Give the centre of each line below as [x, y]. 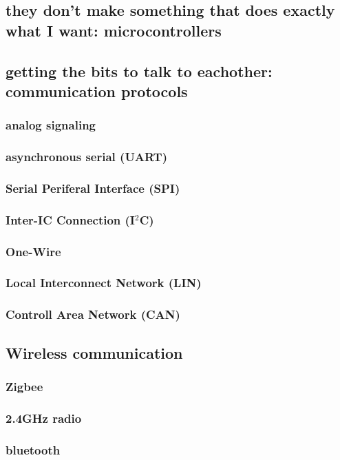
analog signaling [51, 125]
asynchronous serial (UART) [87, 157]
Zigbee [24, 386]
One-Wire [33, 251]
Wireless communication [94, 352]
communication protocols [97, 91]
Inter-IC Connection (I [71, 219]
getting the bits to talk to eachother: [139, 71]
